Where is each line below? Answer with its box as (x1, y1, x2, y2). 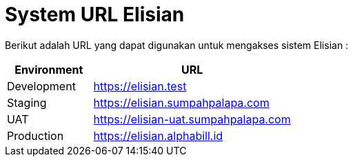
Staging (7, 95, 47, 110)
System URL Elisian (5, 3, 185, 26)
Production (7, 128, 64, 143)
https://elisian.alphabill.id (93, 128, 223, 143)
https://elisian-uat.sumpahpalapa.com (93, 112, 291, 126)
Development (7, 79, 76, 93)
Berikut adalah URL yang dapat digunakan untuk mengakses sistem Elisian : (5, 39, 349, 51)
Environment (14, 62, 83, 77)
